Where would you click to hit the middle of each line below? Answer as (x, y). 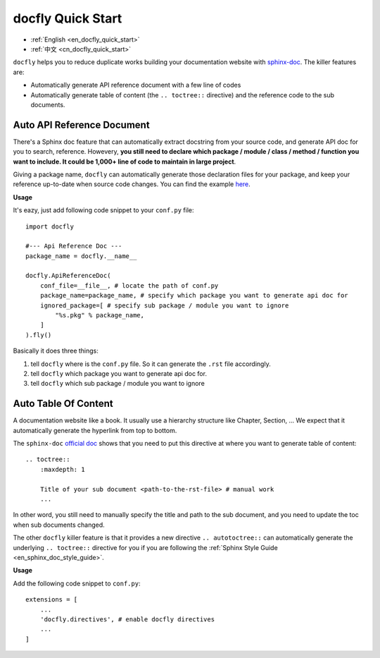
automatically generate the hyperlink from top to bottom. (95, 430)
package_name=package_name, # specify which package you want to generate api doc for (194, 296)
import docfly (50, 226)
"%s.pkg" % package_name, (100, 315)
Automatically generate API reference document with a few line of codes (136, 85)
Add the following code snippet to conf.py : (77, 583)
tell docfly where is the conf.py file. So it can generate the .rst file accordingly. (151, 364)
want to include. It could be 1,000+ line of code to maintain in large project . (125, 162)
